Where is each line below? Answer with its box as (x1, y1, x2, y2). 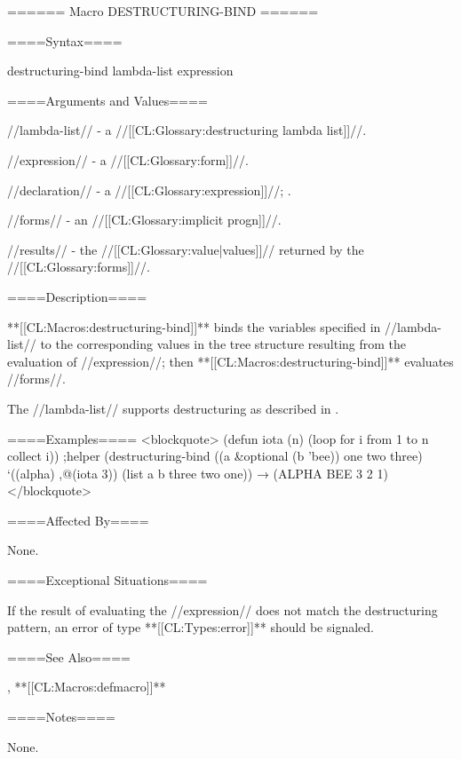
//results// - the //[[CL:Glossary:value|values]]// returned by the (7, 240, 364, 258)
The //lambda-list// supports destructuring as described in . (7, 399, 339, 417)
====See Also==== (7, 647, 131, 666)
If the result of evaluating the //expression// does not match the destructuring (7, 600, 438, 619)
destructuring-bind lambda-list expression (7, 61, 234, 80)
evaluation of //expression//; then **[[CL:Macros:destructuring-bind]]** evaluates (7, 352, 454, 370)
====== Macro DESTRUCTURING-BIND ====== (7, 2, 319, 20)
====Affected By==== (7, 510, 149, 529)
